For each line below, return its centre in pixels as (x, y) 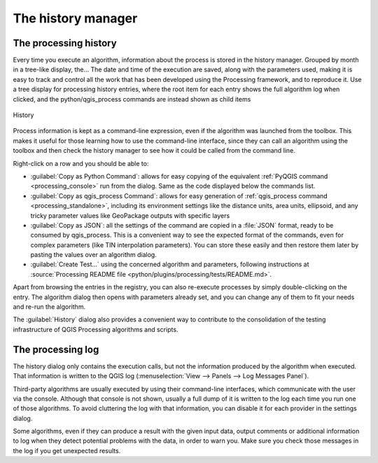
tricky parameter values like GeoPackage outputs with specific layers (130, 215)
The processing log (56, 349)
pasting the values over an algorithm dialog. (93, 255)
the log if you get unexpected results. (67, 450)
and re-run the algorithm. (49, 307)
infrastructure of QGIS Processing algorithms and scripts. (96, 329)
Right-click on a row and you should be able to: (81, 163)
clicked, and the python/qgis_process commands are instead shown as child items (132, 99)
